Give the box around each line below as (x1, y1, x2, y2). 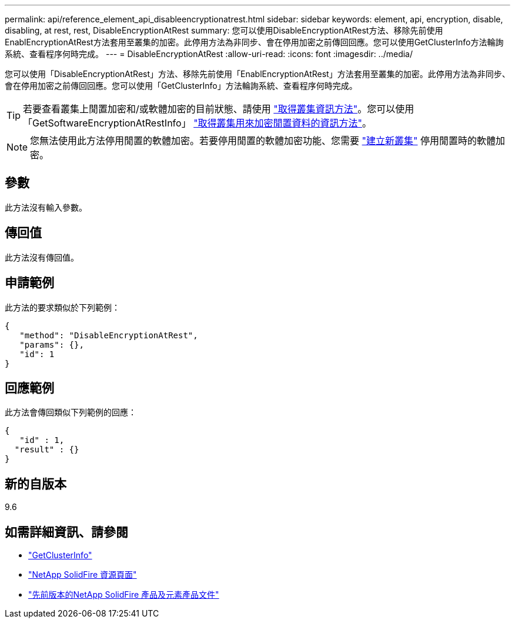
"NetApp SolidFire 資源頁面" (28, 569, 137, 580)
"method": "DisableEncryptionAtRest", (19, 330, 198, 340)
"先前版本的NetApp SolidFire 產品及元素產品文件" (28, 589, 219, 600)
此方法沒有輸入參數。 (5, 202, 87, 212)
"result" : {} (14, 445, 79, 455)
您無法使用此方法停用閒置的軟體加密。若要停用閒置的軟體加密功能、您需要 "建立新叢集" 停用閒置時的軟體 (30, 135, 496, 146)
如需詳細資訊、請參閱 (5, 524, 128, 539)
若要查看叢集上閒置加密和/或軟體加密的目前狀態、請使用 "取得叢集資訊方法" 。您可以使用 (23, 103, 414, 115)
